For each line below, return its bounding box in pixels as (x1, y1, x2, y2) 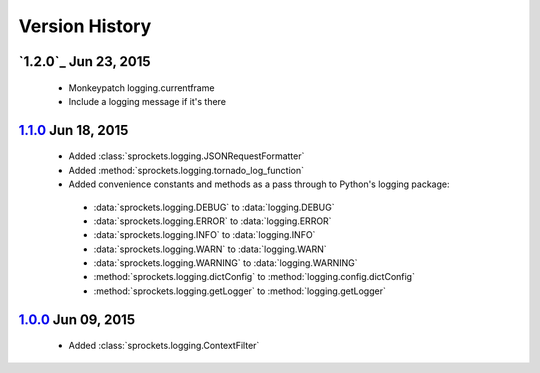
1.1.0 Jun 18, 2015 (18, 121, 129, 139)
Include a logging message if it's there (68, 95, 227, 107)
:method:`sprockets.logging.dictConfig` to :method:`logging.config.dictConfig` (93, 271, 415, 283)
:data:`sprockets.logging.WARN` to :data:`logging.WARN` (93, 243, 327, 255)
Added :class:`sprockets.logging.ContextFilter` (68, 340, 260, 352)
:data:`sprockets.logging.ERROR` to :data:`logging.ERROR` (93, 215, 332, 227)
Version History (18, 15, 152, 37)
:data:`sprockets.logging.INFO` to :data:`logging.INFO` (93, 229, 316, 241)
